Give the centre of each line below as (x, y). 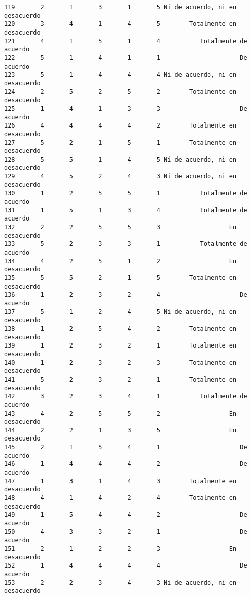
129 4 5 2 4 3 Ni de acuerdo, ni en (120, 177)
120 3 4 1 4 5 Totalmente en (120, 24)
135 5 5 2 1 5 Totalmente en (120, 278)
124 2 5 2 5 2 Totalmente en (120, 92)
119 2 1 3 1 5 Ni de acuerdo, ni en (120, 7)
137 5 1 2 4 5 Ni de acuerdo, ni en (120, 312)
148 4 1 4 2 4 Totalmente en (120, 498)
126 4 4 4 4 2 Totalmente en (120, 126)
